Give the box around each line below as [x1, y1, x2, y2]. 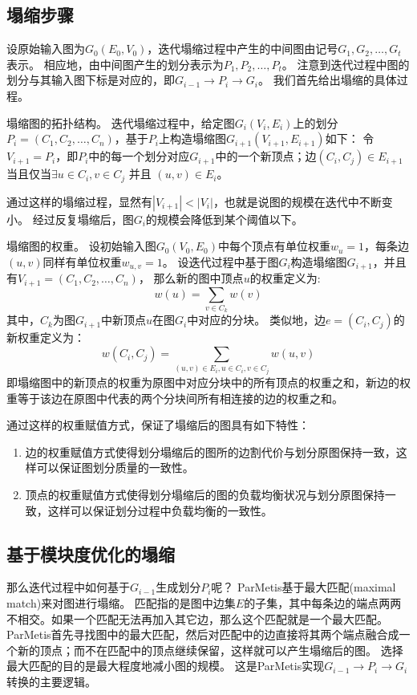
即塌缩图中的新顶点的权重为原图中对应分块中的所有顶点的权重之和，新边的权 [6, 373, 411, 390]
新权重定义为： [6, 329, 85, 346]
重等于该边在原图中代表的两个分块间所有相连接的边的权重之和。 [6, 389, 343, 406]
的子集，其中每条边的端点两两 [244, 594, 402, 611]
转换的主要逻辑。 [6, 673, 96, 689]
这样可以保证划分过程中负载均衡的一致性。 [47, 502, 273, 518]
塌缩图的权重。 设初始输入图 [6, 238, 156, 254]
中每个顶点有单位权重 [217, 238, 330, 254]
